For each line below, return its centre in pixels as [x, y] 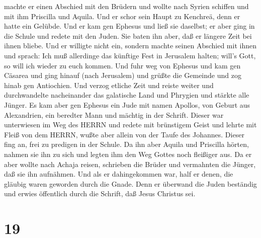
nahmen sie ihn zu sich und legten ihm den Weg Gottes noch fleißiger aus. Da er [128, 154]
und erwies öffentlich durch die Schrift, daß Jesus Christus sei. [100, 193]
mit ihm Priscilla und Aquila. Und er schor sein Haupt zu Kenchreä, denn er [122, 16]
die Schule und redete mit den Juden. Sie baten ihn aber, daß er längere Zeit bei [128, 35]
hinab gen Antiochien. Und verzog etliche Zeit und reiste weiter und [109, 85]
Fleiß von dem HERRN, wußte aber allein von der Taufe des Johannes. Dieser [124, 134]
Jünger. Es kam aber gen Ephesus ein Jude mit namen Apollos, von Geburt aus [127, 104]
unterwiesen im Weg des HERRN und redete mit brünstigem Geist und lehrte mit [130, 125]
